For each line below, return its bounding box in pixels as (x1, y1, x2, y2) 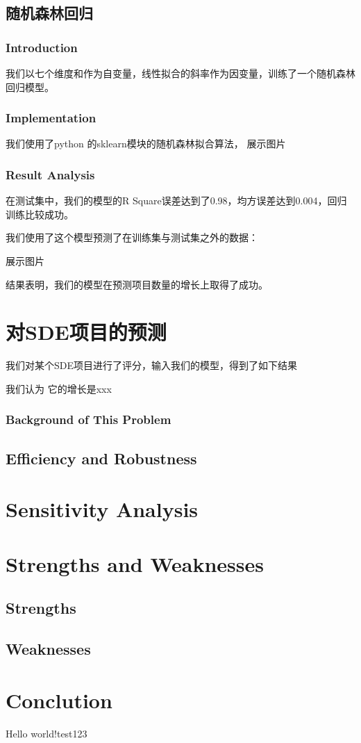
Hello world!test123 (6, 726, 87, 740)
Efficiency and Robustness (6, 447, 197, 468)
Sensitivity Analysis (6, 495, 199, 523)
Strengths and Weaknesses (6, 549, 264, 578)
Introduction (6, 38, 78, 56)
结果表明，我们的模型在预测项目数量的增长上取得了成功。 (6, 277, 268, 291)
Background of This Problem (6, 411, 171, 428)
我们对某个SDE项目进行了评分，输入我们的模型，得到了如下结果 (6, 358, 298, 373)
